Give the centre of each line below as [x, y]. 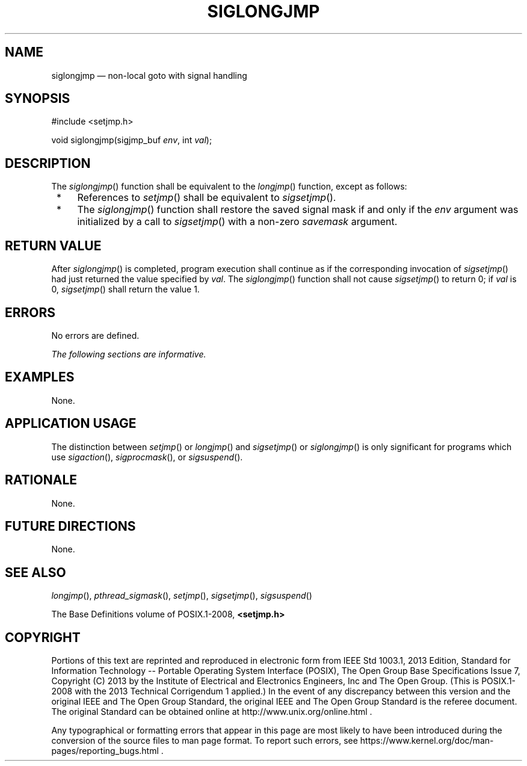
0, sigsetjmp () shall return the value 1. [125, 289]
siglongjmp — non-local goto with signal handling [149, 75]
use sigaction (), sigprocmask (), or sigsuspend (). [147, 457]
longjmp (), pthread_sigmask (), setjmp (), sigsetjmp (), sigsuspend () [182, 596]
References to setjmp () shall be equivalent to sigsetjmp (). [207, 198]
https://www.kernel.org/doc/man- [427, 741]
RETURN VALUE [53, 246]
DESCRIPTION [48, 163]
